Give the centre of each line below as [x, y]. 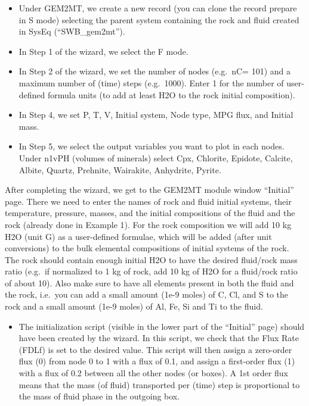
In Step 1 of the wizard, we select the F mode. [103, 51]
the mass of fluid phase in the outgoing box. [99, 396]
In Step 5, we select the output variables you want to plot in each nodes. [152, 146]
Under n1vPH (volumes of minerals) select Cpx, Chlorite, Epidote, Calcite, [156, 157]
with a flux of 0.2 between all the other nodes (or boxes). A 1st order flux [153, 373]
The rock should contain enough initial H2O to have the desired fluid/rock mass [151, 259]
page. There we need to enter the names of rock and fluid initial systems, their [148, 201]
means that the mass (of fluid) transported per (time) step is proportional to [159, 384]
